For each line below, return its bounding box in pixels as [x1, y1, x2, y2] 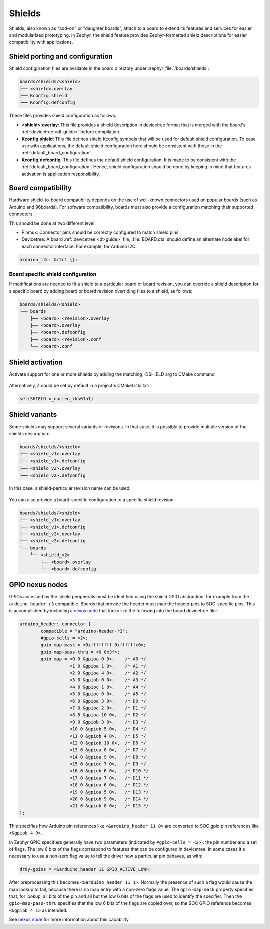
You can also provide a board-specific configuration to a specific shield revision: [9, 496, 175, 503]
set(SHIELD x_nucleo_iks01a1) [19, 396, 94, 402]
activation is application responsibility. [21, 171, 100, 177]
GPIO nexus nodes [9, 581, 68, 589]
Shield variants [9, 410, 57, 419]
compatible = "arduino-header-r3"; [40, 628, 128, 634]
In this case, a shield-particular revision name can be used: [9, 485, 131, 491]
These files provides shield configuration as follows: [9, 113, 117, 119]
